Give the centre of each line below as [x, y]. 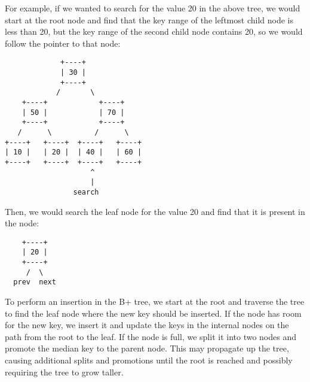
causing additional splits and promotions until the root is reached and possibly [149, 360]
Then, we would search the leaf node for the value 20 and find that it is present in [155, 211]
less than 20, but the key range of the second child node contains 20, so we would [154, 31]
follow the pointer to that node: [63, 43]
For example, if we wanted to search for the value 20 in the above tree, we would [153, 8]
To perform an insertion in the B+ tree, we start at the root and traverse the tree [155, 301]
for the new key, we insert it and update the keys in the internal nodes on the [147, 325]
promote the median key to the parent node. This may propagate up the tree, [147, 348]
